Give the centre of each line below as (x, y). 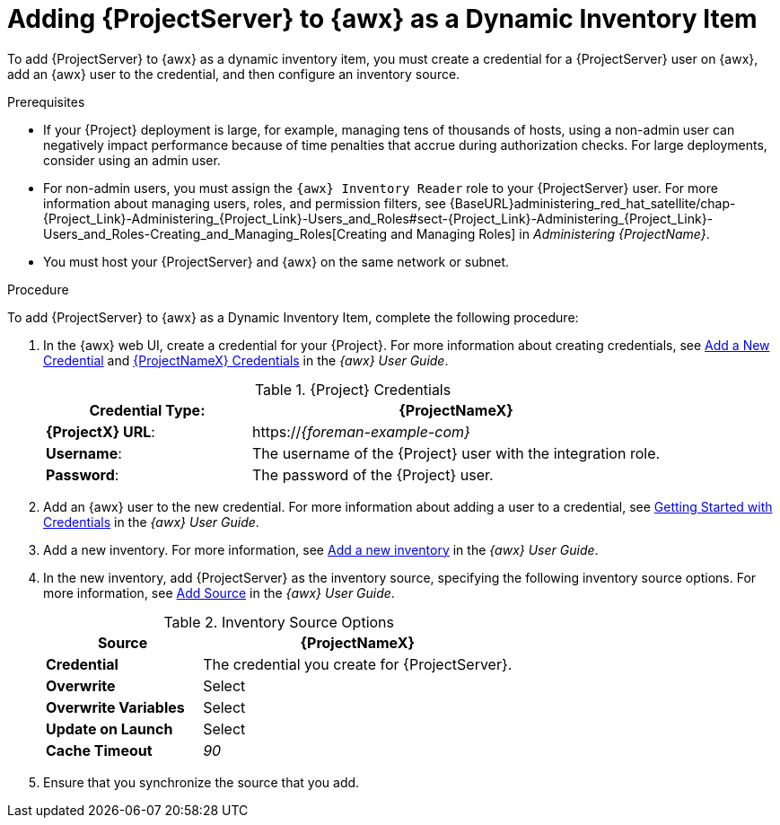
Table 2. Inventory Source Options (279, 622)
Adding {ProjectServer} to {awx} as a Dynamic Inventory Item (382, 19)
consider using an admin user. (132, 160)
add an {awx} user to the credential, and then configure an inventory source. (234, 74)
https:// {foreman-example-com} (361, 431)
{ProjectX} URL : (101, 431)
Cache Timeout (99, 750)
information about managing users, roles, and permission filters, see (245, 203)
